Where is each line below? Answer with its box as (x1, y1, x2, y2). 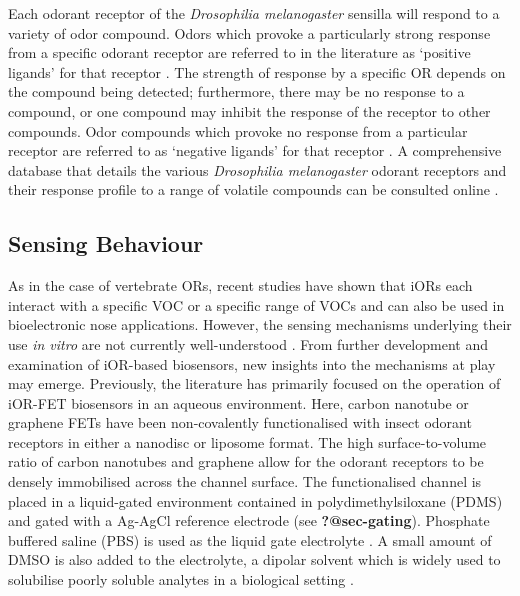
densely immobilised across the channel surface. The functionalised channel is (8, 471, 482, 492)
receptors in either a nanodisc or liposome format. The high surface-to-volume (8, 431, 487, 452)
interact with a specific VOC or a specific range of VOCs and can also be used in (8, 294, 505, 315)
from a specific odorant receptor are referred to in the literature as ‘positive (8, 42, 471, 63)
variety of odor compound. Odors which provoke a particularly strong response (8, 22, 491, 43)
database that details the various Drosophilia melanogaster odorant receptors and (8, 159, 507, 180)
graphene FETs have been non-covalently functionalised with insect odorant (8, 412, 472, 433)
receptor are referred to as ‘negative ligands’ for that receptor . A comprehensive (8, 140, 502, 161)
